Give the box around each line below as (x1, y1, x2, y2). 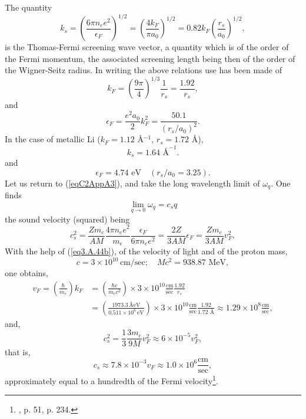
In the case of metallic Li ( (5, 133, 101, 145)
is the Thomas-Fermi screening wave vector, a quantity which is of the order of (5, 41, 289, 53)
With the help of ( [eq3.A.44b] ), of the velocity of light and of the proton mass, (5, 245, 288, 257)
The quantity (5, 1, 52, 13)
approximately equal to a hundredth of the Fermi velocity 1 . (5, 373, 218, 387)
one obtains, (5, 267, 48, 279)
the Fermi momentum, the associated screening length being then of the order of (5, 52, 295, 64)
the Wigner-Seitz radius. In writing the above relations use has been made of (5, 64, 282, 76)
